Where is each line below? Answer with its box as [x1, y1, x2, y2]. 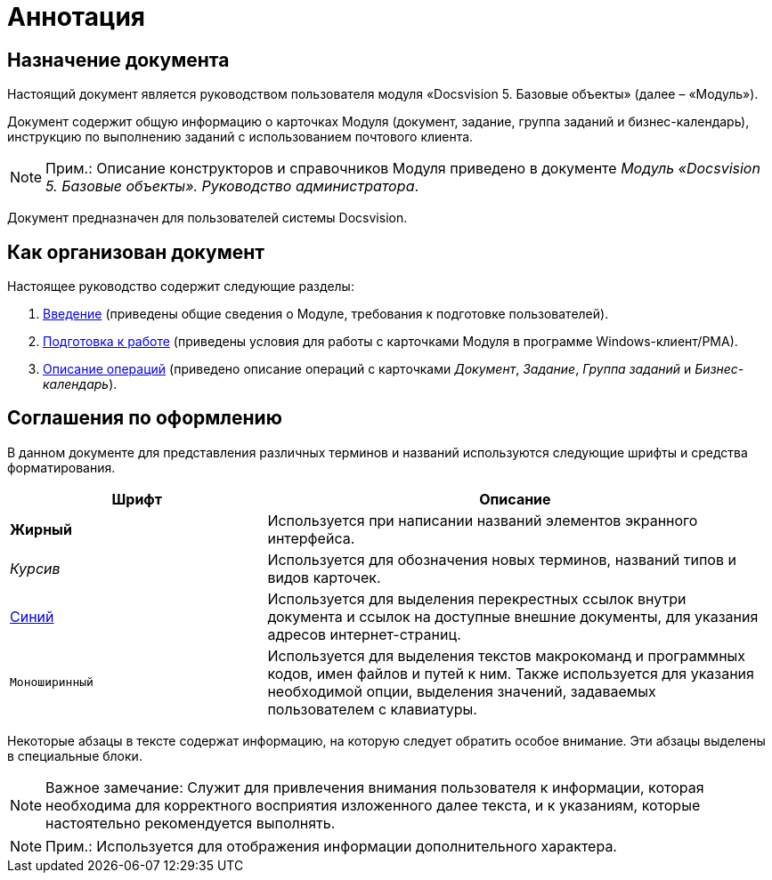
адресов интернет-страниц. [267, 625, 461, 643]
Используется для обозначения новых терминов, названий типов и [267, 550, 736, 569]
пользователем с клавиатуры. [267, 699, 477, 718]
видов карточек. [267, 568, 381, 586]
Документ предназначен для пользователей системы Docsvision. [7, 210, 408, 226]
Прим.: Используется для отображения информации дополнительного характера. [45, 836, 617, 855]
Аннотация [7, 2, 145, 32]
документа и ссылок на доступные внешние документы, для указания [267, 607, 759, 626]
